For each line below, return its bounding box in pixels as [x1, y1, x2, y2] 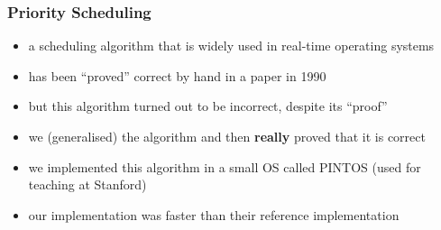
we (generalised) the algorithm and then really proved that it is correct [28, 127, 426, 145]
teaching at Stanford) [28, 175, 147, 194]
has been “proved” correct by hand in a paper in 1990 [28, 66, 326, 85]
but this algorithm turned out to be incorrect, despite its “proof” [28, 97, 388, 115]
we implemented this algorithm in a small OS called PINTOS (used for [28, 157, 421, 176]
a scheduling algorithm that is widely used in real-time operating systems [28, 36, 435, 55]
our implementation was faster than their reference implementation [28, 205, 400, 224]
